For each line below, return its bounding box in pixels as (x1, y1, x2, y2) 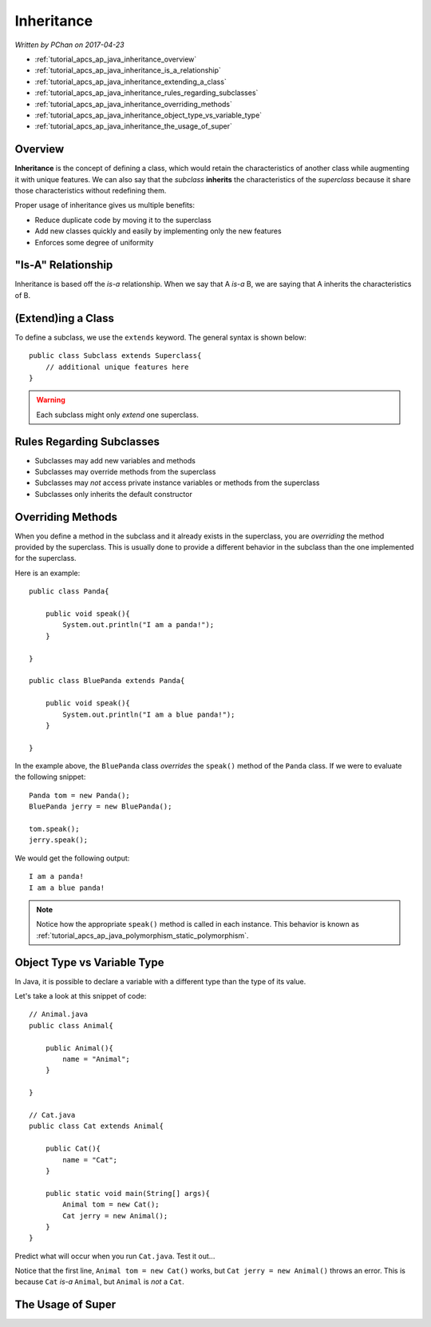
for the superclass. (14, 554, 77, 563)
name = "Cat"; (62, 1155, 118, 1164)
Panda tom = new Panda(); (29, 791, 131, 800)
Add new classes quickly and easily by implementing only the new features (34, 226, 283, 236)
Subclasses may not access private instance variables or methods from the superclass (34, 478, 320, 487)
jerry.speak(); (29, 836, 89, 844)
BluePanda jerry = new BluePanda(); (29, 802, 172, 811)
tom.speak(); (29, 824, 80, 834)
